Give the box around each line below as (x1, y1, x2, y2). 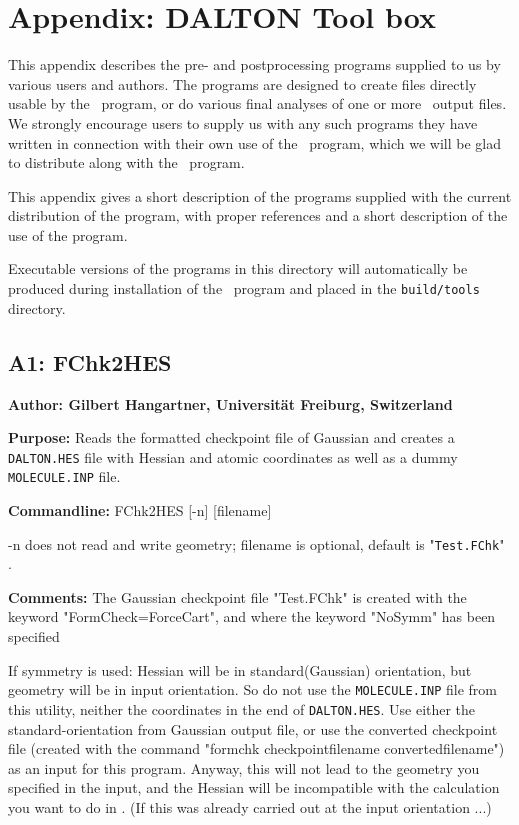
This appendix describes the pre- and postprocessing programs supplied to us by (8, 54, 501, 75)
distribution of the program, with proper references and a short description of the (8, 205, 508, 226)
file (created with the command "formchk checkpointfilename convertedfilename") (8, 738, 505, 759)
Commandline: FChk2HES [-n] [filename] (8, 500, 272, 521)
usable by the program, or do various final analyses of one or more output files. (8, 93, 507, 114)
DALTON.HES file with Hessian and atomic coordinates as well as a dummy (8, 446, 458, 467)
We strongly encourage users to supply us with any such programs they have (8, 112, 478, 133)
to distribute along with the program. (8, 152, 245, 173)
